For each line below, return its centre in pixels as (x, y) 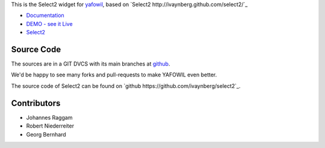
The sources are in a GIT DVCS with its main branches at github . (91, 64)
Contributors (36, 103)
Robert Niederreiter (50, 126)
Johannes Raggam (49, 117)
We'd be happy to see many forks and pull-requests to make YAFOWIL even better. (114, 75)
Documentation (45, 16)
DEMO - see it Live (49, 23)
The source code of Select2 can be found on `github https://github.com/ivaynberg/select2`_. (126, 86)
